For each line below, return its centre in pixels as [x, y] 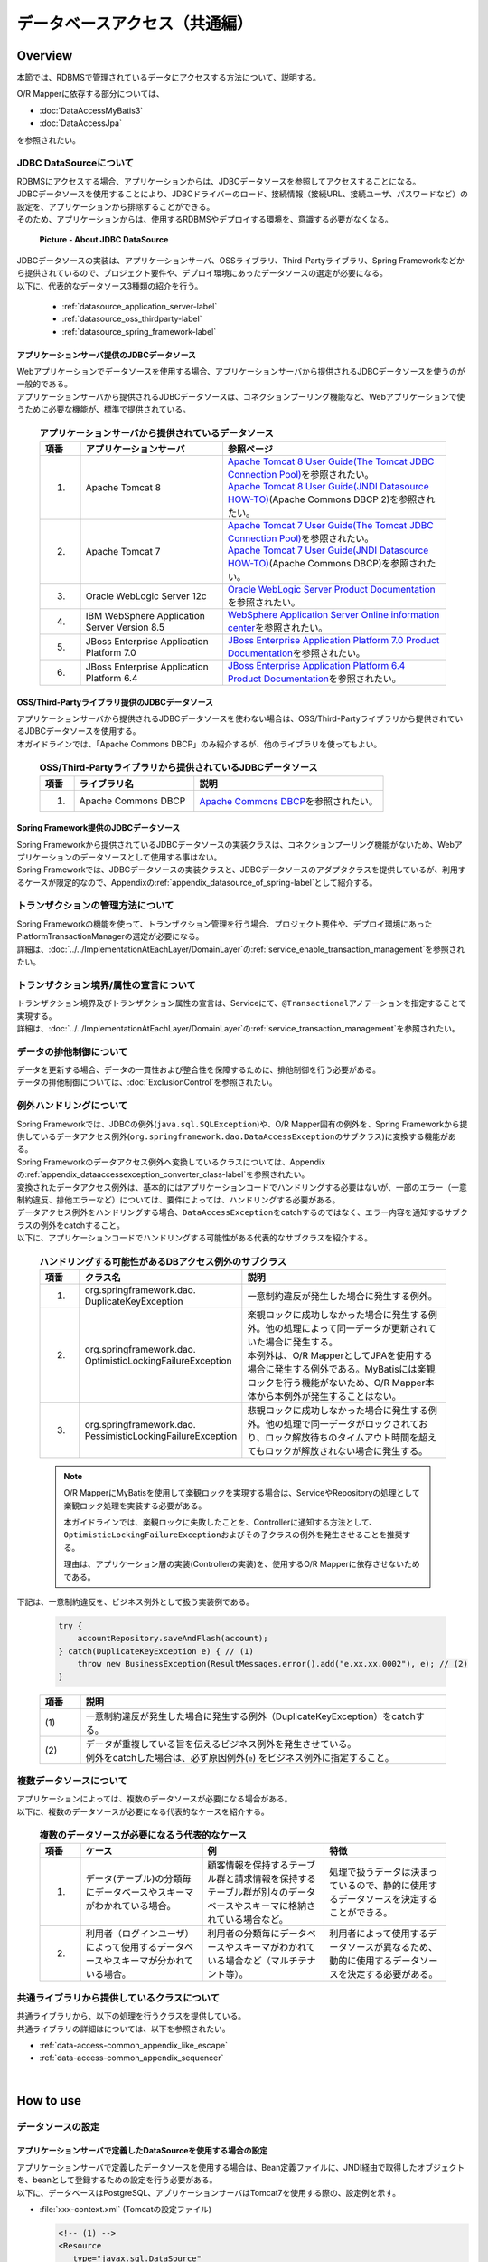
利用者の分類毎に [244, 1934]
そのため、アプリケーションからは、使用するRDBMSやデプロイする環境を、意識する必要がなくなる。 [205, 219]
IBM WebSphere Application [145, 616]
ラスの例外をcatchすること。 [71, 1225]
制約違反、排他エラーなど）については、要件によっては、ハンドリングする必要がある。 [178, 1200]
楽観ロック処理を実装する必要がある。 [135, 1506]
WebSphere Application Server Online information [333, 615]
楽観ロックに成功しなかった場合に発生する [338, 1315]
